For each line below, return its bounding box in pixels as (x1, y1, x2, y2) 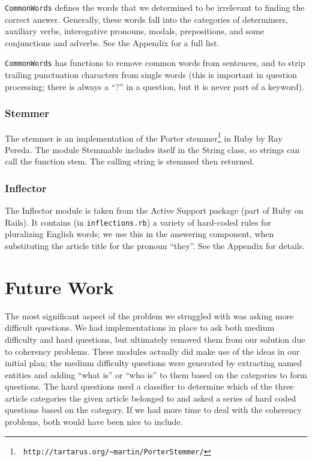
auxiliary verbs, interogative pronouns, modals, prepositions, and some (5, 25, 264, 37)
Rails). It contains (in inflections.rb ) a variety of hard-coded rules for (5, 215, 271, 228)
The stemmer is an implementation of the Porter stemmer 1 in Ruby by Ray (5, 130, 283, 144)
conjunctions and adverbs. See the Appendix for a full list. (5, 36, 220, 49)
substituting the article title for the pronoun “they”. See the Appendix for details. (5, 240, 305, 252)
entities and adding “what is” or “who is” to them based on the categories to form (5, 368, 307, 381)
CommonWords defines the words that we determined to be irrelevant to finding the (5, 1, 305, 13)
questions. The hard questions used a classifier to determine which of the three (5, 380, 294, 393)
